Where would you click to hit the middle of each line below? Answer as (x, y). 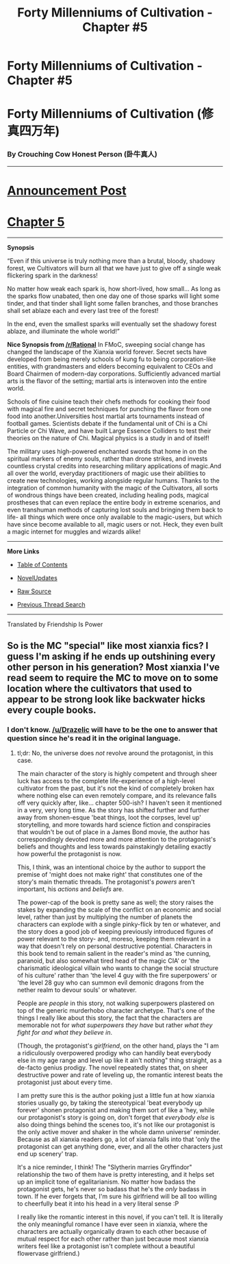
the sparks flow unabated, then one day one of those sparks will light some (113, 296)
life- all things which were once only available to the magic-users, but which (115, 517)
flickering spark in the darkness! (52, 275)
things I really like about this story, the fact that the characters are (110, 1018)
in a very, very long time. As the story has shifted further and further (113, 810)
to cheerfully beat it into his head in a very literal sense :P (98, 1204)
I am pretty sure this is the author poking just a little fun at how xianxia (116, 1096)
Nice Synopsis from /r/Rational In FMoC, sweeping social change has (106, 344)
